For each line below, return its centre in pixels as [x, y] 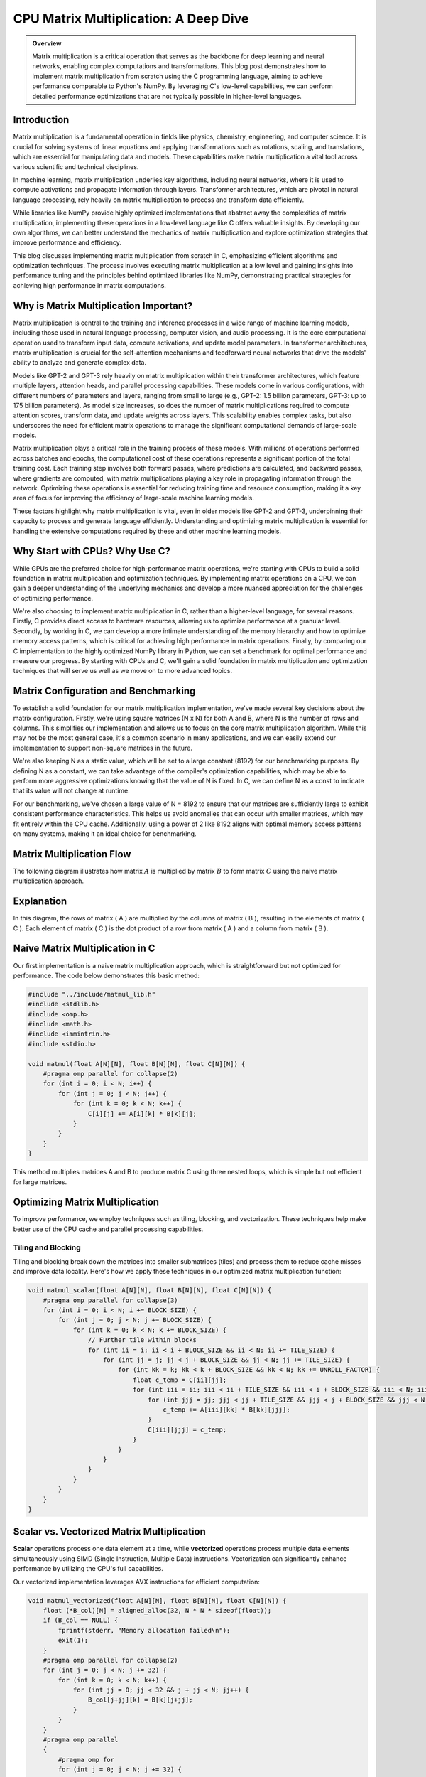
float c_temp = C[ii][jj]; [180, 1380]
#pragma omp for [86, 1760]
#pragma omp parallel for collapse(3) [110, 1300]
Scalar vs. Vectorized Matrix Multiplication [109, 1532]
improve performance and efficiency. [67, 242]
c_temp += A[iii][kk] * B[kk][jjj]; [226, 1410]
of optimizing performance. [53, 598]
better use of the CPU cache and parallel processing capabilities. [108, 1229]
